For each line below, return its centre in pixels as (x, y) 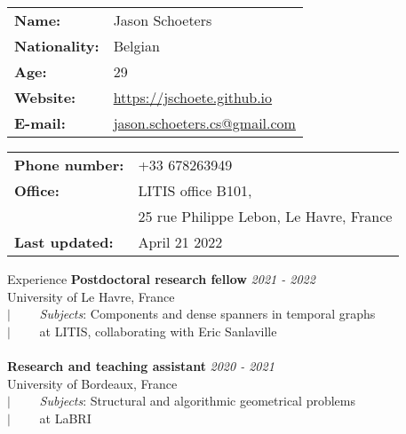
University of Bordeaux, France (92, 383)
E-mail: (40, 123)
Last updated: (64, 242)
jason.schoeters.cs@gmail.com (204, 123)
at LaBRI (65, 418)
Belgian (136, 46)
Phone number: (69, 165)
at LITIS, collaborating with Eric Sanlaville (158, 331)
